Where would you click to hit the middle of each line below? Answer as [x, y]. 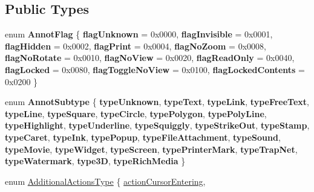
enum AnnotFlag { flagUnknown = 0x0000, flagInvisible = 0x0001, [139, 34]
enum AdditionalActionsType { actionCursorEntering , [105, 181]
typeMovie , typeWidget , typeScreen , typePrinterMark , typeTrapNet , [151, 149]
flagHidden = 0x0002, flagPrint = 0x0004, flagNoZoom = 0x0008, [136, 46]
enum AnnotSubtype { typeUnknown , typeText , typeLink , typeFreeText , [157, 102]
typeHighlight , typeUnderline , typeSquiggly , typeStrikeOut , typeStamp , [157, 125]
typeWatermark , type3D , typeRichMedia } [95, 161]
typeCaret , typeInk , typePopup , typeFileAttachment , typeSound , [143, 137]
